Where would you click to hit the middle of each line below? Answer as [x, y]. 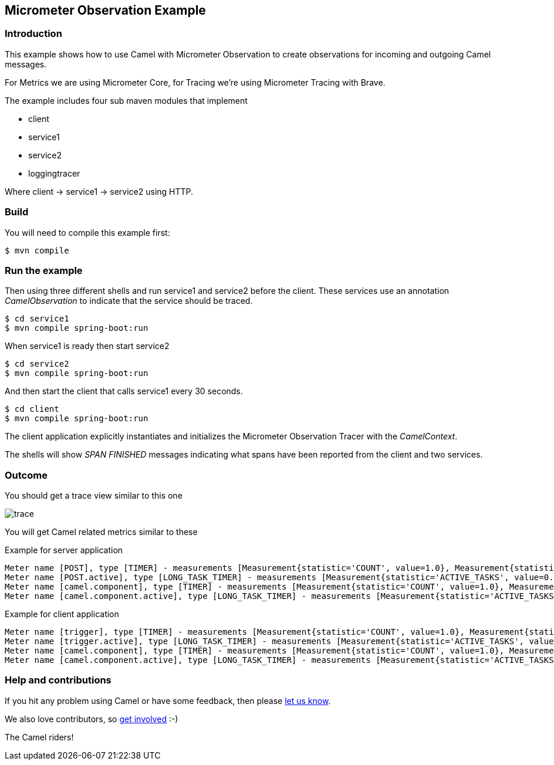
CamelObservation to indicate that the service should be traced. [129, 301]
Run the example [44, 270]
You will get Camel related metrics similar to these [101, 532]
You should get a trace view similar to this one [94, 496]
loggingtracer [54, 173]
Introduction [33, 34]
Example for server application [64, 550]
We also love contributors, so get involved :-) [92, 719]
